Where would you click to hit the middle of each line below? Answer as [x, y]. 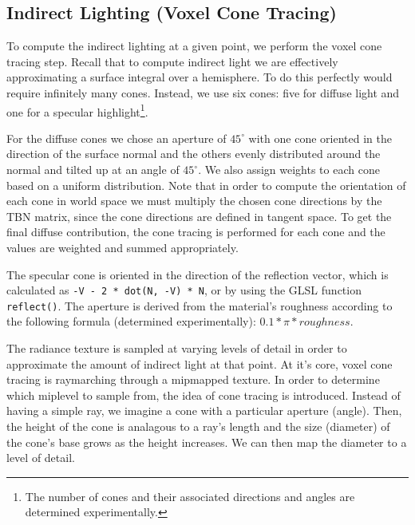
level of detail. [41, 458]
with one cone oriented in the [320, 138]
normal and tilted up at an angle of [93, 170]
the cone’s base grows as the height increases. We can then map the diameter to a [207, 442]
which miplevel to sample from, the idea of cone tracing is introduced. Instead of [204, 395]
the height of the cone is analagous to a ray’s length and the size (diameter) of [198, 426]
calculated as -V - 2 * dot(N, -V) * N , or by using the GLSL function [184, 290]
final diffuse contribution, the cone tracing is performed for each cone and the [196, 232]
